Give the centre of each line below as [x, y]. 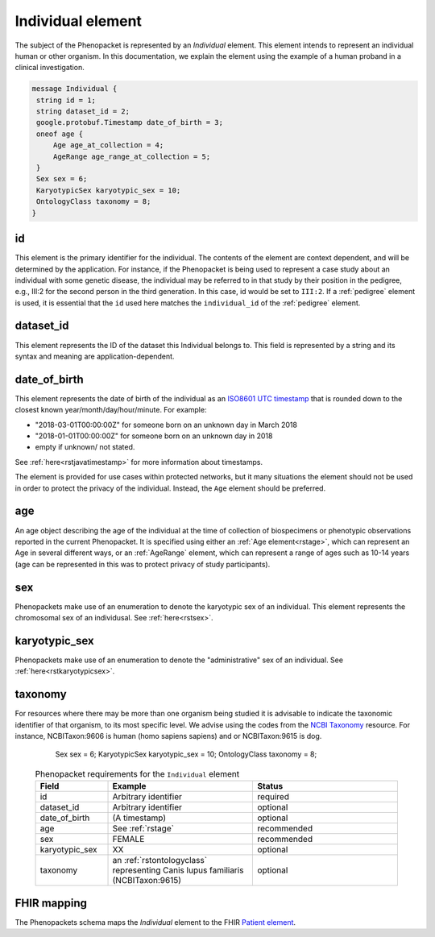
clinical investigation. [50, 68]
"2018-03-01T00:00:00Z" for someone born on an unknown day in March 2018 [166, 425]
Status [270, 786]
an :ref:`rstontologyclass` [160, 860]
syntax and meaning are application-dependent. [95, 356]
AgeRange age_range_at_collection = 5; [132, 156]
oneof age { [60, 134]
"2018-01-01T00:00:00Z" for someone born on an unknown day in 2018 [154, 436]
